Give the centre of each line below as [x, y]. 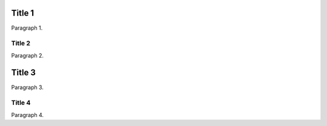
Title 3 [24, 73]
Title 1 [23, 13]
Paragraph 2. [28, 55]
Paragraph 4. [28, 114]
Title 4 [21, 103]
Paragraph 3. [27, 87]
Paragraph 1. [27, 28]
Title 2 [21, 44]
